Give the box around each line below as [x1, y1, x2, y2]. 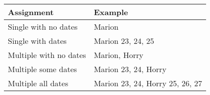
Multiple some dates [8, 63, 77, 75]
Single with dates [8, 35, 67, 46]
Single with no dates [8, 21, 78, 32]
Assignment [8, 6, 54, 18]
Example [93, 6, 128, 18]
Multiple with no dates [8, 49, 86, 60]
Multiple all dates [8, 77, 69, 89]
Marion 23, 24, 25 [93, 35, 154, 46]
